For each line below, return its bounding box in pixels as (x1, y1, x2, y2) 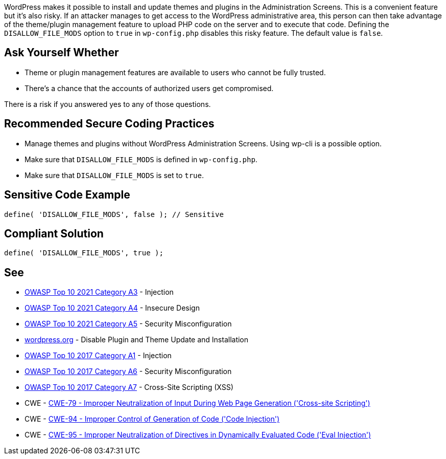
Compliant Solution (4, 227, 104, 240)
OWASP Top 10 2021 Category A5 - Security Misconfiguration (25, 319, 232, 329)
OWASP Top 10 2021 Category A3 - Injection (25, 288, 174, 297)
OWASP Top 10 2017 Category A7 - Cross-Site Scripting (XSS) (25, 383, 233, 392)
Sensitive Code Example (4, 188, 130, 202)
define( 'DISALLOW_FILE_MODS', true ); (4, 249, 163, 257)
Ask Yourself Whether (4, 46, 119, 59)
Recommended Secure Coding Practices (4, 117, 215, 130)
